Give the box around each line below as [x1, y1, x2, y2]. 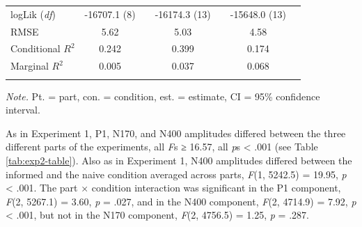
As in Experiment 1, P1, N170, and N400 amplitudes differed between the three [6, 125, 346, 140]
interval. [6, 102, 40, 117]
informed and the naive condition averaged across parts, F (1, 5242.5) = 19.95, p [6, 166, 347, 181]
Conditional [10, 41, 61, 56]
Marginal [10, 58, 49, 73]
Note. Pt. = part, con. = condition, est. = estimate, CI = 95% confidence [6, 88, 320, 103]
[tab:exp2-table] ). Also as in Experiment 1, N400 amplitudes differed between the [6, 153, 352, 167]
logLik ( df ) [10, 6, 56, 21]
